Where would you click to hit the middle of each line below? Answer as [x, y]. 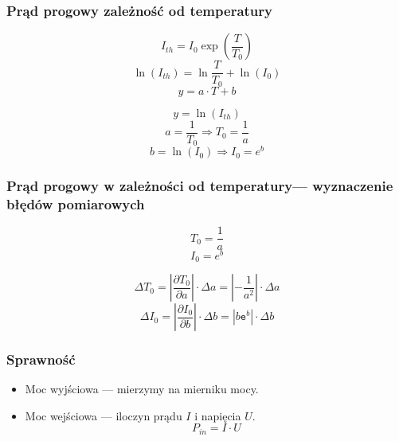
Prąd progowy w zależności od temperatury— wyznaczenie [200, 186]
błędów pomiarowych [76, 204]
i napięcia [218, 415]
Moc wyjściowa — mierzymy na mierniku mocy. [142, 389]
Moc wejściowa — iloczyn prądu [104, 415]
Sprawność [41, 359]
